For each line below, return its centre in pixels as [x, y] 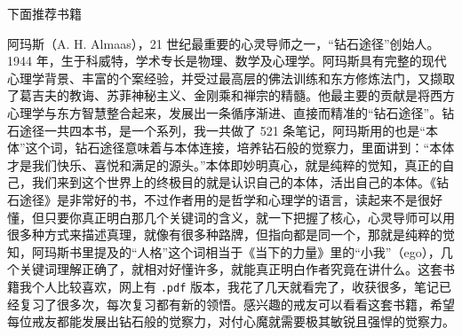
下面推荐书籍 [44, 13]
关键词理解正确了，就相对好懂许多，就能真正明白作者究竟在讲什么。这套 [231, 269]
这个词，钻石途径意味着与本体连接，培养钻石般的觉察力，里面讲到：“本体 [240, 148]
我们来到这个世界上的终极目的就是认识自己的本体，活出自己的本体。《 [234, 182]
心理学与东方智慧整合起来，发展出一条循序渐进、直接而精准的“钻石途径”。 [225, 112]
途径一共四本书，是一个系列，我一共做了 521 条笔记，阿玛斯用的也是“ [222, 130]
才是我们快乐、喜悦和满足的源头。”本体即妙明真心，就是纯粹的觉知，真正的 [225, 164]
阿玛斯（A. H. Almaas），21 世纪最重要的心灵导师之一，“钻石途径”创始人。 [223, 43]
